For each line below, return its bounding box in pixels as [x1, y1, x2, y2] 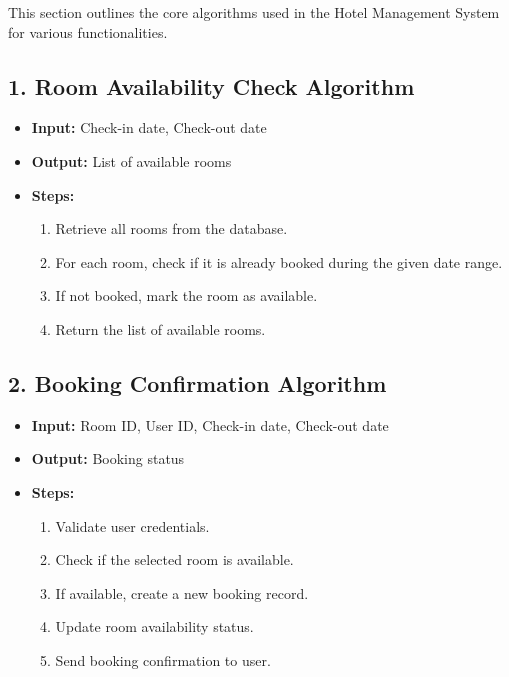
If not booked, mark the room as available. [55, 285, 318, 306]
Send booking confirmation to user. [55, 649, 271, 670]
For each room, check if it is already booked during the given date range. [55, 251, 503, 272]
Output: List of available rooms [31, 150, 232, 171]
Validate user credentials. [55, 515, 210, 536]
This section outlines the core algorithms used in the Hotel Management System [8, 2, 500, 22]
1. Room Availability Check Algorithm [8, 70, 415, 101]
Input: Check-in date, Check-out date [31, 117, 267, 138]
